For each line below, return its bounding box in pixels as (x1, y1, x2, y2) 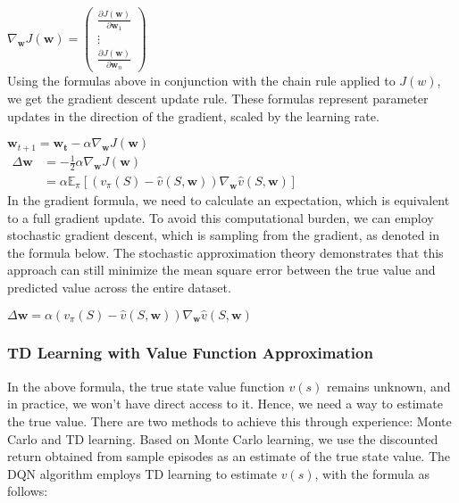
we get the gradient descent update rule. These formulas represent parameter (7, 88, 429, 107)
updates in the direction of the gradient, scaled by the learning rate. (7, 106, 380, 125)
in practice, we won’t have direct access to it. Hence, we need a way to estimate (7, 394, 443, 413)
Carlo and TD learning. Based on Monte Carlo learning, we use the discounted (7, 429, 438, 448)
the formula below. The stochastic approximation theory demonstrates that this (7, 243, 444, 261)
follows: (7, 482, 48, 500)
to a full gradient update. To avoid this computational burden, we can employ (7, 208, 434, 227)
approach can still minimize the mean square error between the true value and (7, 260, 436, 279)
